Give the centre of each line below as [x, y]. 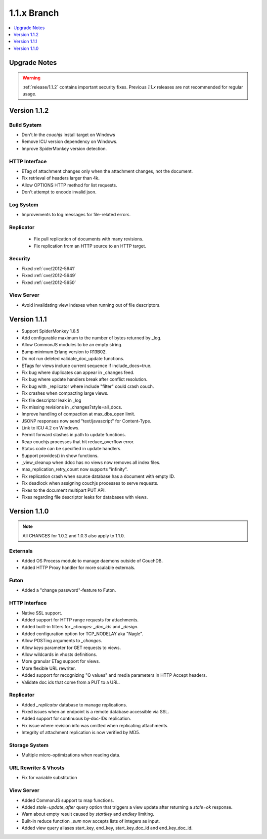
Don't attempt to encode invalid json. [59, 192]
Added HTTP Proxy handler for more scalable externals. [78, 568]
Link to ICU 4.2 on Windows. [51, 428]
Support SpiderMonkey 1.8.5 [50, 331]
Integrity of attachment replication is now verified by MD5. [81, 733]
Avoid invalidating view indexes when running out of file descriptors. [91, 305]
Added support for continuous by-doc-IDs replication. [76, 719]
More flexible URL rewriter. [49, 668]
